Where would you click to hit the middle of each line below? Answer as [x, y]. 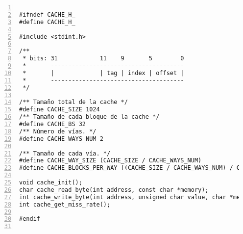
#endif [30, 219]
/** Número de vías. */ [58, 131]
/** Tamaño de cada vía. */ [65, 153]
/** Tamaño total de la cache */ [73, 102]
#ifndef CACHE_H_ [47, 14]
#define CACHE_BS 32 [53, 124]
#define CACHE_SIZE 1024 [60, 110]
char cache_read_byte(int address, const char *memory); [114, 190]
